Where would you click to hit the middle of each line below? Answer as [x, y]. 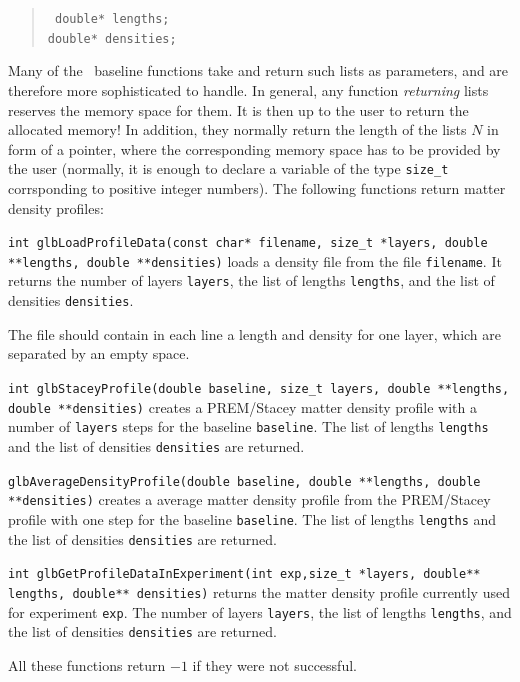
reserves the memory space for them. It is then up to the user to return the [238, 109]
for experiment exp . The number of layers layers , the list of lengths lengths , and [260, 611]
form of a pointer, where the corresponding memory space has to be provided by [254, 148]
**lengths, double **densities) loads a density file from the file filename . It [255, 260]
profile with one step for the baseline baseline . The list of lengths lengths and [252, 518]
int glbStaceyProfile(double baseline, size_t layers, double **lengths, [259, 388]
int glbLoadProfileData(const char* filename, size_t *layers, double [248, 243]
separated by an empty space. [99, 353]
